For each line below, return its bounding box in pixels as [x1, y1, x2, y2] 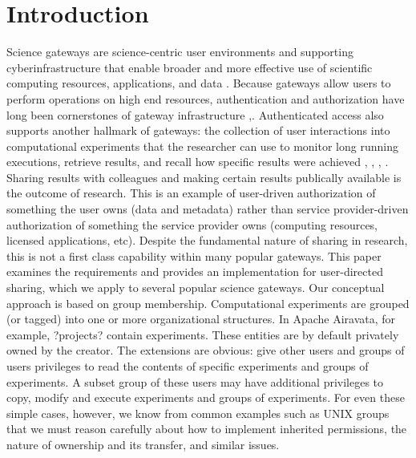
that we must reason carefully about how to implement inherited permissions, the [6, 420, 407, 437]
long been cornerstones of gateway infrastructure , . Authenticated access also [6, 106, 384, 123]
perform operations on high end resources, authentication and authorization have [6, 90, 405, 107]
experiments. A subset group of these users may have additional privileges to [6, 373, 384, 390]
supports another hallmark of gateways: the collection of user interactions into [6, 122, 390, 139]
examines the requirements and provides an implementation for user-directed [6, 263, 383, 280]
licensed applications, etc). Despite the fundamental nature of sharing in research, [6, 232, 408, 249]
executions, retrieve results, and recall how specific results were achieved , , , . [6, 153, 389, 170]
